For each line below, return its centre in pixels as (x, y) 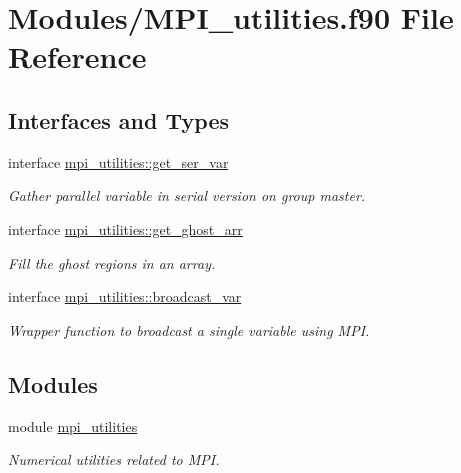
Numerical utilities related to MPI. (114, 459)
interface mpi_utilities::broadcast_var (125, 296)
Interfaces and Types (118, 119)
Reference (77, 56)
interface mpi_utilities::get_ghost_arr (125, 228)
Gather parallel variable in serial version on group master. (187, 195)
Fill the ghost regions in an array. (112, 262)
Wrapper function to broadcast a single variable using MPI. (189, 329)
